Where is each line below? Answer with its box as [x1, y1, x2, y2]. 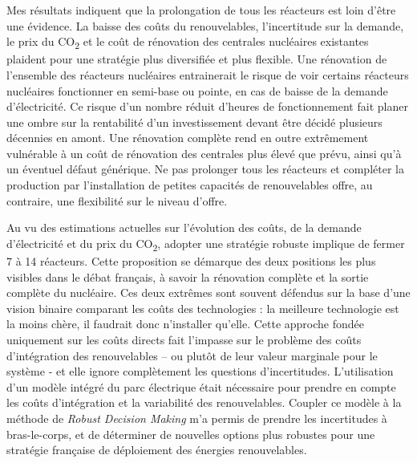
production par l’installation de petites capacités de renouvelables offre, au [6, 177, 373, 193]
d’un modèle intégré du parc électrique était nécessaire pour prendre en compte [6, 378, 396, 395]
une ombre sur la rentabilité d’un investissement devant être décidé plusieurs [6, 113, 383, 130]
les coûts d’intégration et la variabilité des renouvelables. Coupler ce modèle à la [6, 394, 402, 411]
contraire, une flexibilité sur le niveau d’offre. [6, 192, 228, 209]
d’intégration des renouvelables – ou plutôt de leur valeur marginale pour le [6, 347, 378, 363]
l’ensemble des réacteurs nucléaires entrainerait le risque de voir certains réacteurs [6, 66, 409, 83]
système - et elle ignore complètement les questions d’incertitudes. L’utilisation [6, 363, 394, 380]
